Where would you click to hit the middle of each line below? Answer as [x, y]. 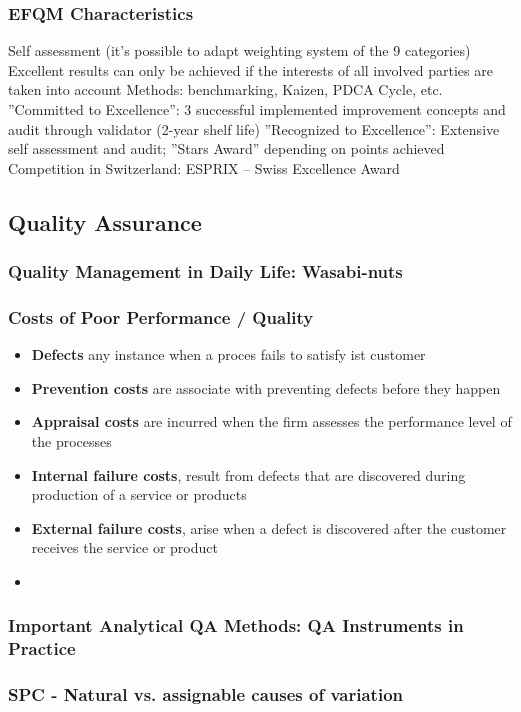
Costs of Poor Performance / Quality [161, 316]
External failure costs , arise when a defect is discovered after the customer [269, 527]
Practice [42, 648]
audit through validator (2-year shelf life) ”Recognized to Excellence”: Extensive [254, 128]
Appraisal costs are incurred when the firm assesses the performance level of [271, 421]
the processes [71, 441]
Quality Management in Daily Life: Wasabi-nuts [205, 271]
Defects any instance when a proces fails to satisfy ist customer [228, 354]
